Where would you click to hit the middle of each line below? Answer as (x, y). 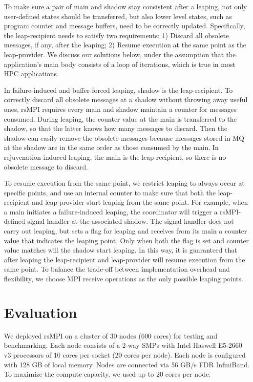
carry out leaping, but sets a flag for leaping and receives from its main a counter (126, 231)
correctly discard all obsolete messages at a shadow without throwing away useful (126, 99)
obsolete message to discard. (46, 166)
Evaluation (41, 312)
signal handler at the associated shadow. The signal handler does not (131, 221)
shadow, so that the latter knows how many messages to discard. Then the (116, 128)
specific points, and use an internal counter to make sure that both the (110, 192)
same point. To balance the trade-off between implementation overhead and (117, 269)
